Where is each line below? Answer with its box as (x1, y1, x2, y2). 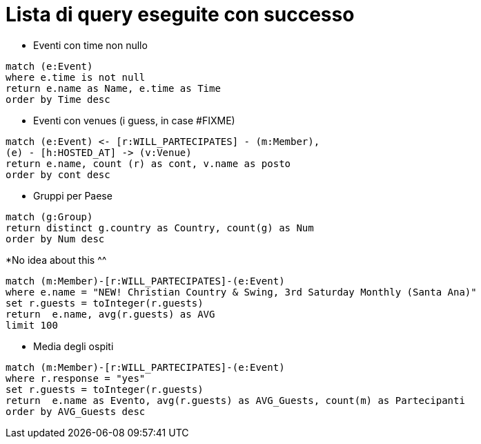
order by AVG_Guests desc (6, 405, 146, 417)
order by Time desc (6, 93, 110, 105)
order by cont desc (6, 168, 110, 180)
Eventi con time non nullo (33, 39, 148, 51)
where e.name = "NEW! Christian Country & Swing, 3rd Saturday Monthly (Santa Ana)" (6, 286, 477, 298)
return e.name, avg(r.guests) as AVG (6, 308, 215, 320)
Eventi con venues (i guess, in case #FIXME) (33, 114, 235, 126)
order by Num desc (6, 233, 105, 244)
